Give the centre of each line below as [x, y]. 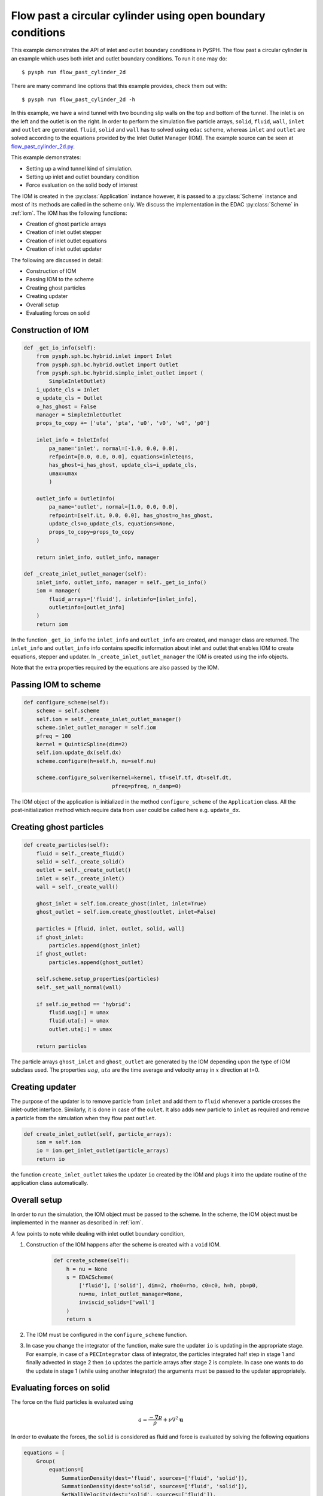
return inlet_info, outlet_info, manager [98, 557]
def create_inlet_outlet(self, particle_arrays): [98, 1134]
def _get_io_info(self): [60, 348]
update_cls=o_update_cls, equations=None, [112, 524]
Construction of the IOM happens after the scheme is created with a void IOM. [124, 1245]
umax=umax [63, 473]
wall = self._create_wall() [77, 887]
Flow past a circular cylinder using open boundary [138, 16]
